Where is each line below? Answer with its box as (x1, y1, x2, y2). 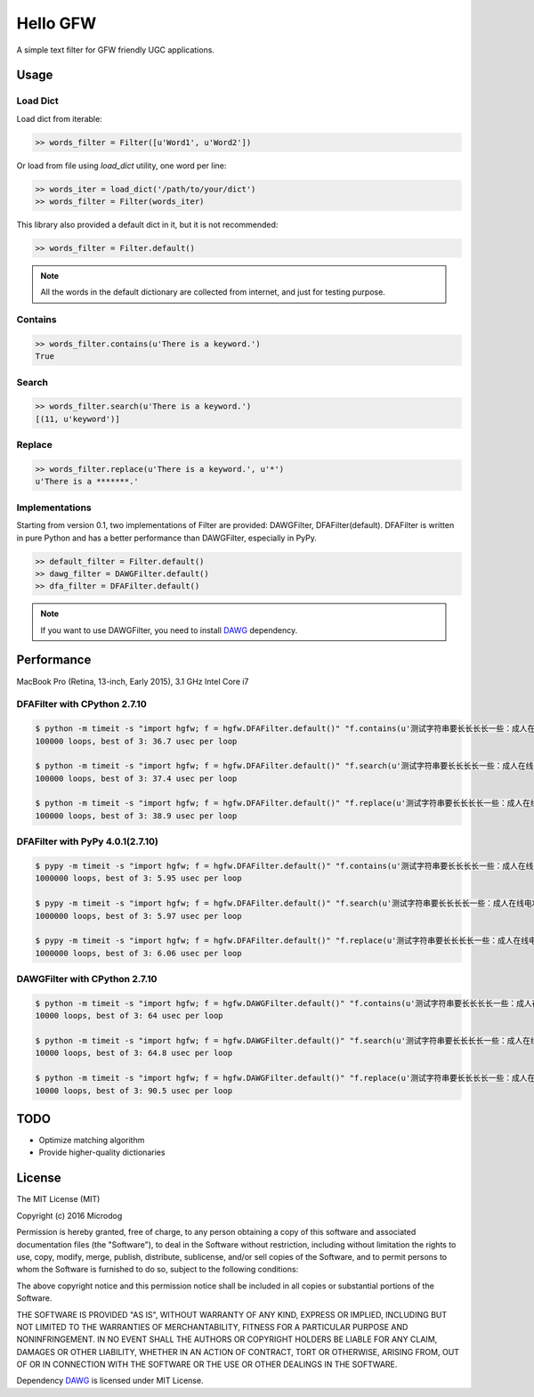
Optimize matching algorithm (38, 1135, 145, 1146)
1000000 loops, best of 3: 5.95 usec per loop (35, 873, 242, 883)
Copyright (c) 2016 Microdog (16, 1210, 123, 1221)
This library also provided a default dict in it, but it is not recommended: (16, 219, 279, 231)
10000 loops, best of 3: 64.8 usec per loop (35, 1048, 233, 1059)
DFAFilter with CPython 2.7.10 (16, 698, 147, 711)
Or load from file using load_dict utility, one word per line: (16, 160, 227, 171)
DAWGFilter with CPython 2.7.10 (16, 973, 158, 986)
